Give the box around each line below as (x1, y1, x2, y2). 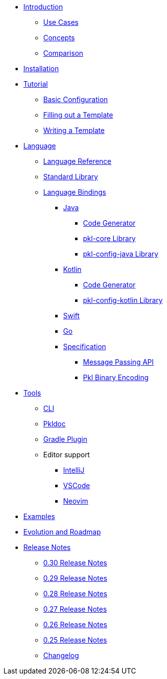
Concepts (43, 33, 75, 42)
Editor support (43, 450, 90, 459)
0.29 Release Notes (43, 574, 107, 582)
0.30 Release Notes (43, 558, 107, 567)
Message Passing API (83, 358, 154, 366)
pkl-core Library (83, 234, 136, 243)
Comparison (43, 49, 83, 57)
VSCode (63, 481, 90, 490)
